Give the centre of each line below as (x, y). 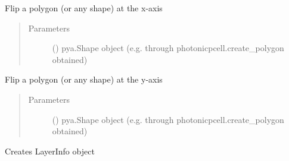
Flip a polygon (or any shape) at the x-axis (84, 8)
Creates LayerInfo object (50, 151)
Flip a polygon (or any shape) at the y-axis (84, 79)
